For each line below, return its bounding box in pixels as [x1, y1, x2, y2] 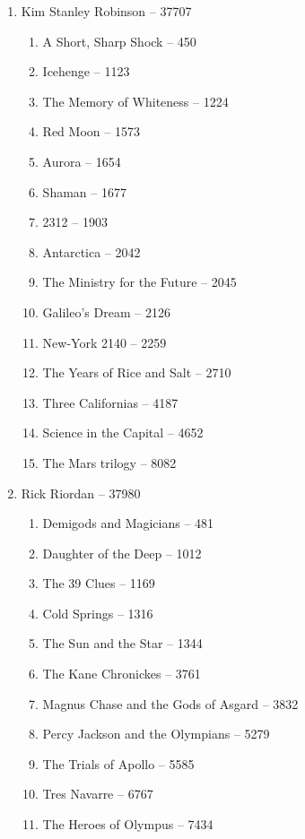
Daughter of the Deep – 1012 [42, 543, 202, 562]
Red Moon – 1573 [42, 122, 140, 141]
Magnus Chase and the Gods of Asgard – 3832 [42, 694, 299, 713]
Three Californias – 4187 [42, 393, 179, 411]
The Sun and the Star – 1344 [42, 634, 203, 653]
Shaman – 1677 [42, 182, 126, 201]
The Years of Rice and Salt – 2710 [42, 363, 231, 382]
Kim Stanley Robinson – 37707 [21, 2, 192, 20]
